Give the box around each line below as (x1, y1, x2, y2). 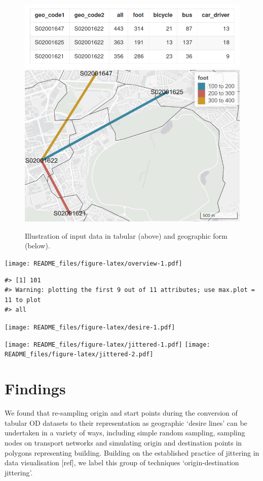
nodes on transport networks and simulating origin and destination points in (5, 437, 242, 448)
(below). (25, 240, 50, 251)
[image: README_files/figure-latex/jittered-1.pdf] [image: (5, 341, 210, 348)
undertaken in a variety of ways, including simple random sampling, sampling (5, 427, 245, 438)
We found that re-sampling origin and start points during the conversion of (5, 408, 238, 418)
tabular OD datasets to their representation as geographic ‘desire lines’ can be (5, 417, 247, 428)
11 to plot (5, 296, 41, 304)
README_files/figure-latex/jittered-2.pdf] (5, 351, 154, 358)
